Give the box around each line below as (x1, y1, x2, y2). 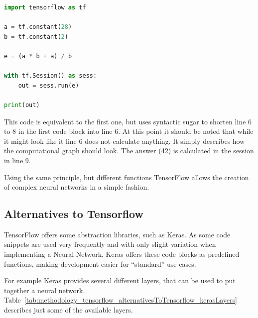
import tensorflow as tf (4, 4, 86, 11)
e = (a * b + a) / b (4, 52, 72, 60)
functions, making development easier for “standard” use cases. (4, 258, 196, 269)
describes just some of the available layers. (4, 305, 133, 315)
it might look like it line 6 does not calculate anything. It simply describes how (4, 135, 245, 146)
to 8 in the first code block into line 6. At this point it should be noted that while (4, 126, 254, 136)
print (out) (4, 101, 40, 108)
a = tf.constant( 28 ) (4, 23, 72, 31)
